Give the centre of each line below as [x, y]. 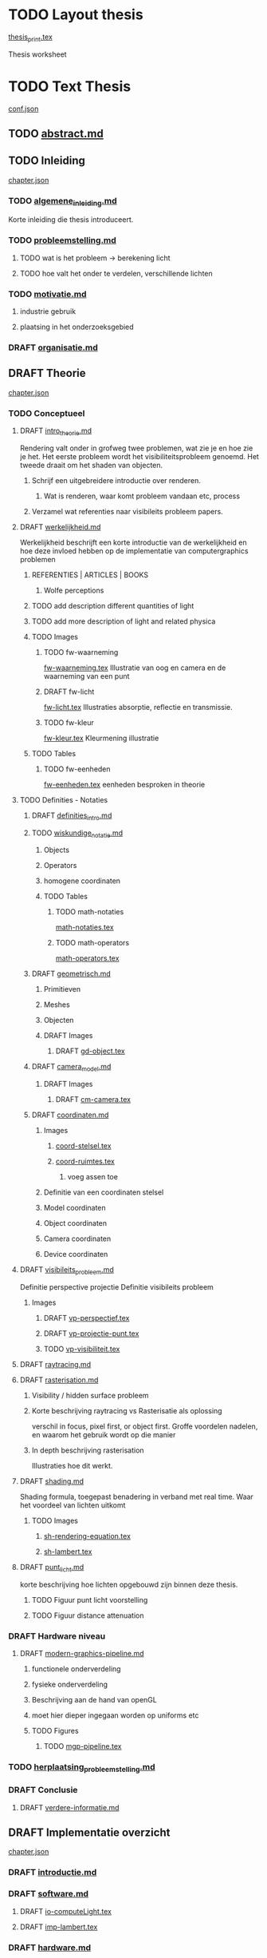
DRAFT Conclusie [43, 1790]
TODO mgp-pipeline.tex [82, 1746]
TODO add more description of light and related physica [124, 621]
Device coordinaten [76, 1254]
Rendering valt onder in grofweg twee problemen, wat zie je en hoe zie [136, 448]
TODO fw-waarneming [81, 652]
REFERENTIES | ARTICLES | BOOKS [90, 575]
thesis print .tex [31, 38]
